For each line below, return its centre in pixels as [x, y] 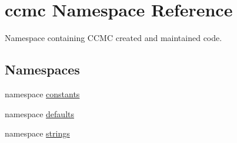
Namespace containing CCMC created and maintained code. [114, 38]
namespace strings [37, 133]
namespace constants [42, 93]
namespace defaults [39, 113]
